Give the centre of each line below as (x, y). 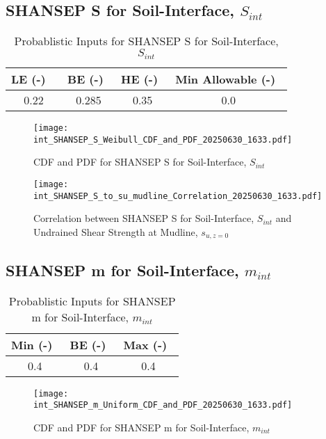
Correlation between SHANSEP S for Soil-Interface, (144, 218)
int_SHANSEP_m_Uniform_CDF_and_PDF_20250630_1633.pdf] (163, 405)
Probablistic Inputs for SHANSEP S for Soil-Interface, (146, 41)
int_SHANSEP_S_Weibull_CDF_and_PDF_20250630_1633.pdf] (163, 139)
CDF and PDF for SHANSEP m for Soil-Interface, (141, 427)
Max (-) (145, 344)
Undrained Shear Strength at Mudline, (116, 231)
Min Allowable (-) (226, 79)
